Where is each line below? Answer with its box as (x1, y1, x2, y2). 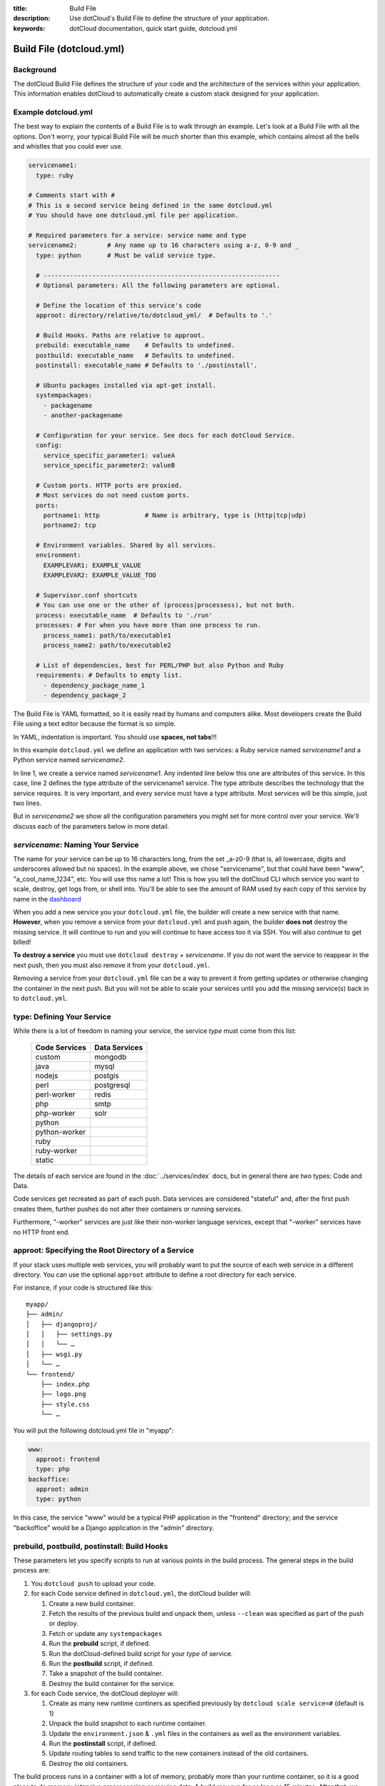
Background (13, 64, 57, 74)
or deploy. (48, 1619, 78, 1628)
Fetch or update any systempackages (48, 1629, 163, 1637)
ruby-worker (35, 1145, 78, 1155)
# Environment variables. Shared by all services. (36, 542, 217, 549)
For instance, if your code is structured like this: (13, 1283, 153, 1292)
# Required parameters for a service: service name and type (28, 231, 247, 239)
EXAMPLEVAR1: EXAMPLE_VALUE (43, 561, 142, 569)
